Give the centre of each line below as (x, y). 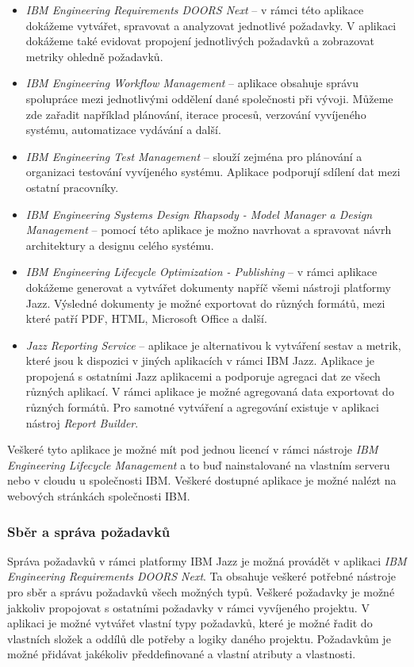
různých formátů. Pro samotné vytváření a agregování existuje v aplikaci (202, 407)
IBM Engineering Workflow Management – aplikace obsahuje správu (192, 83)
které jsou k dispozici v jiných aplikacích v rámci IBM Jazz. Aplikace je (200, 360)
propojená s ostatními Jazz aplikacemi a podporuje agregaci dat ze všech (203, 376)
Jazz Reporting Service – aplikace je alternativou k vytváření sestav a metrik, (213, 345)
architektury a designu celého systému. (120, 245)
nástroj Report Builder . (82, 422)
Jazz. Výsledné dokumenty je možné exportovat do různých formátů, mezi (205, 303)
